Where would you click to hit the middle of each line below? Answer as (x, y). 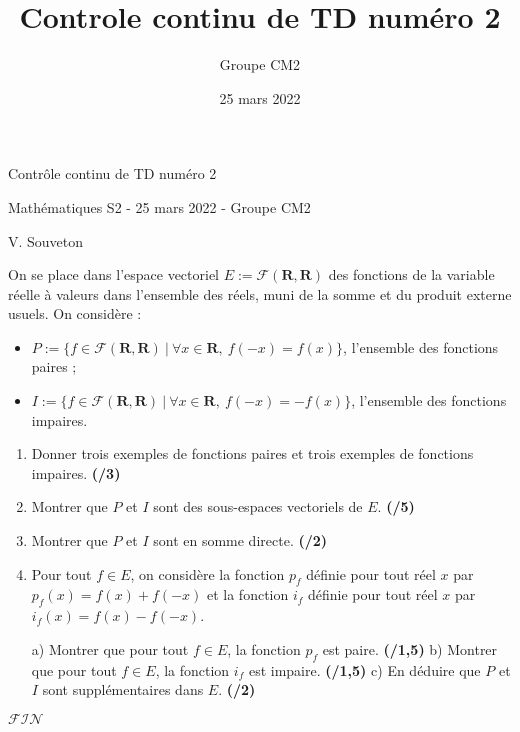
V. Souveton (46, 240)
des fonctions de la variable (411, 274)
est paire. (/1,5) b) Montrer (410, 648)
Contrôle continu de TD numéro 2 (112, 173)
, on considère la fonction (207, 573)
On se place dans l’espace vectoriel (114, 274)
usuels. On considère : (75, 313)
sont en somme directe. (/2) (240, 540)
